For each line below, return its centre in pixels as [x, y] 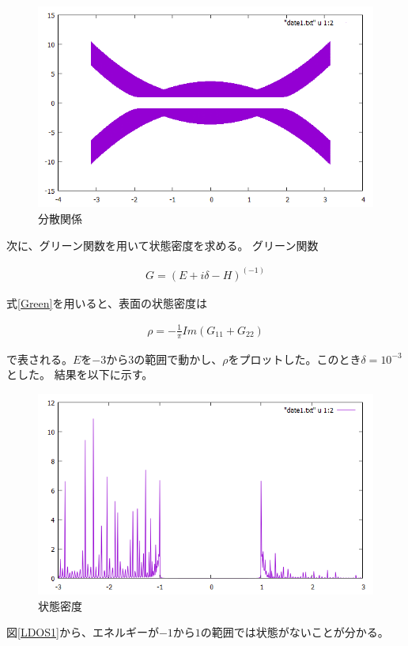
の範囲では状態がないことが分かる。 [295, 632]
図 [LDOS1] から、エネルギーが [83, 632]
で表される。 [40, 359]
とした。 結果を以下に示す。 [80, 374]
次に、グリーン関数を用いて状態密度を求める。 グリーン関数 [162, 245]
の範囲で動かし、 [178, 359]
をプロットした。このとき [295, 359]
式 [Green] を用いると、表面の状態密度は [107, 302]
